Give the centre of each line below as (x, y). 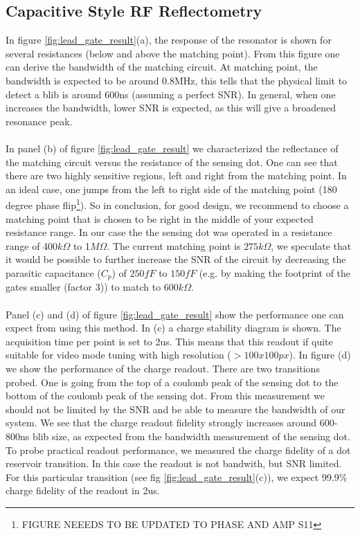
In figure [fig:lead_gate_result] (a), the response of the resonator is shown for (169, 40)
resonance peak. (39, 121)
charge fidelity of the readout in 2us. (83, 490)
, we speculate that (311, 245)
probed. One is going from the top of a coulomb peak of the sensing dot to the (172, 382)
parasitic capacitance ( (53, 272)
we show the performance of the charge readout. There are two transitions (163, 368)
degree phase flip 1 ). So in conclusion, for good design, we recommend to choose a (177, 204)
